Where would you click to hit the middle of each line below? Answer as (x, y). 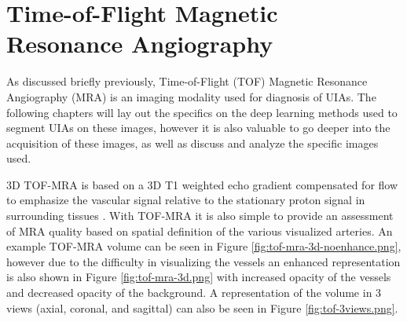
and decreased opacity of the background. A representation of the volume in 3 (194, 293)
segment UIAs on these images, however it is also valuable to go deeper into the (198, 128)
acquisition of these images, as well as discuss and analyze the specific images (192, 143)
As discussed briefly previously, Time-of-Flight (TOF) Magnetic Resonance (187, 81)
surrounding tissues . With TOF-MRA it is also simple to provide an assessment (200, 216)
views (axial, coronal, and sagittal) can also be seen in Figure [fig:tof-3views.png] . (202, 307)
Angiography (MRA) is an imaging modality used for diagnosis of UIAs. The (191, 96)
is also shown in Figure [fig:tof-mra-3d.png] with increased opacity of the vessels (199, 277)
